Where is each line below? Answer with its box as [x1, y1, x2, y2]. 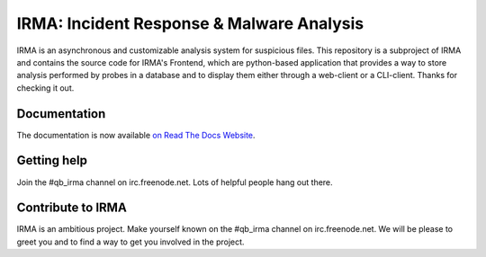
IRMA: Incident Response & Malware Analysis [16, 13, 364, 33]
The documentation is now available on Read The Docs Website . [16, 129, 256, 140]
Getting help [16, 153, 87, 168]
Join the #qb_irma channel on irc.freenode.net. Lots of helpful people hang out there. [16, 176, 333, 188]
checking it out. [16, 82, 75, 93]
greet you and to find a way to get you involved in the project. [16, 236, 245, 247]
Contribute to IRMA [16, 200, 128, 216]
